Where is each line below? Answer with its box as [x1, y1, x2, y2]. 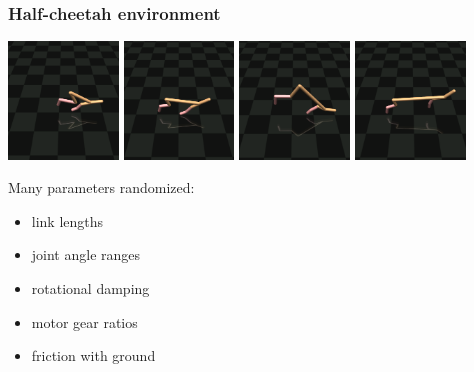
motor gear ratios [31, 311, 138, 332]
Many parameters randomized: [8, 177, 195, 198]
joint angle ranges [31, 244, 141, 265]
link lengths [31, 210, 104, 231]
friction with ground [31, 345, 156, 366]
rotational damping [31, 277, 150, 298]
